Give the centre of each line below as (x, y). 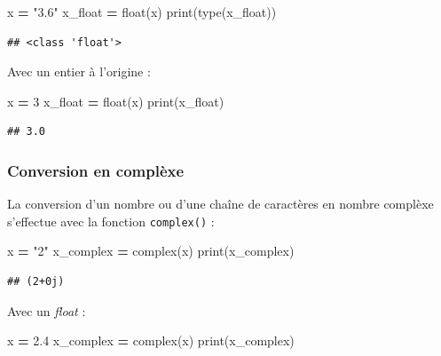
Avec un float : (47, 310)
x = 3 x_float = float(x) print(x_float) (116, 101)
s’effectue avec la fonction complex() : (111, 221)
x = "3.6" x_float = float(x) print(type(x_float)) (142, 12)
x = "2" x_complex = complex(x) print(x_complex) (151, 251)
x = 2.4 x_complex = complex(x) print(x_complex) (151, 340)
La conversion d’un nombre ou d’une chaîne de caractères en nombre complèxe (220, 204)
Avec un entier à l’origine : (79, 71)
